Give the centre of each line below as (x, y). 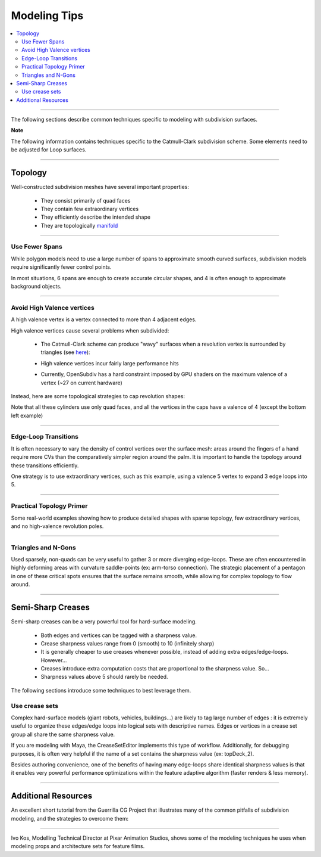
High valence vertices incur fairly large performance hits (110, 363)
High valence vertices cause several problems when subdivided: (90, 330)
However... (54, 660)
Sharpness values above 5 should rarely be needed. (105, 677)
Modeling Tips (47, 15)
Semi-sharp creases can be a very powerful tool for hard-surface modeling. (104, 622)
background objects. (36, 287)
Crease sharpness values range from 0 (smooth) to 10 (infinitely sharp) (128, 643)
